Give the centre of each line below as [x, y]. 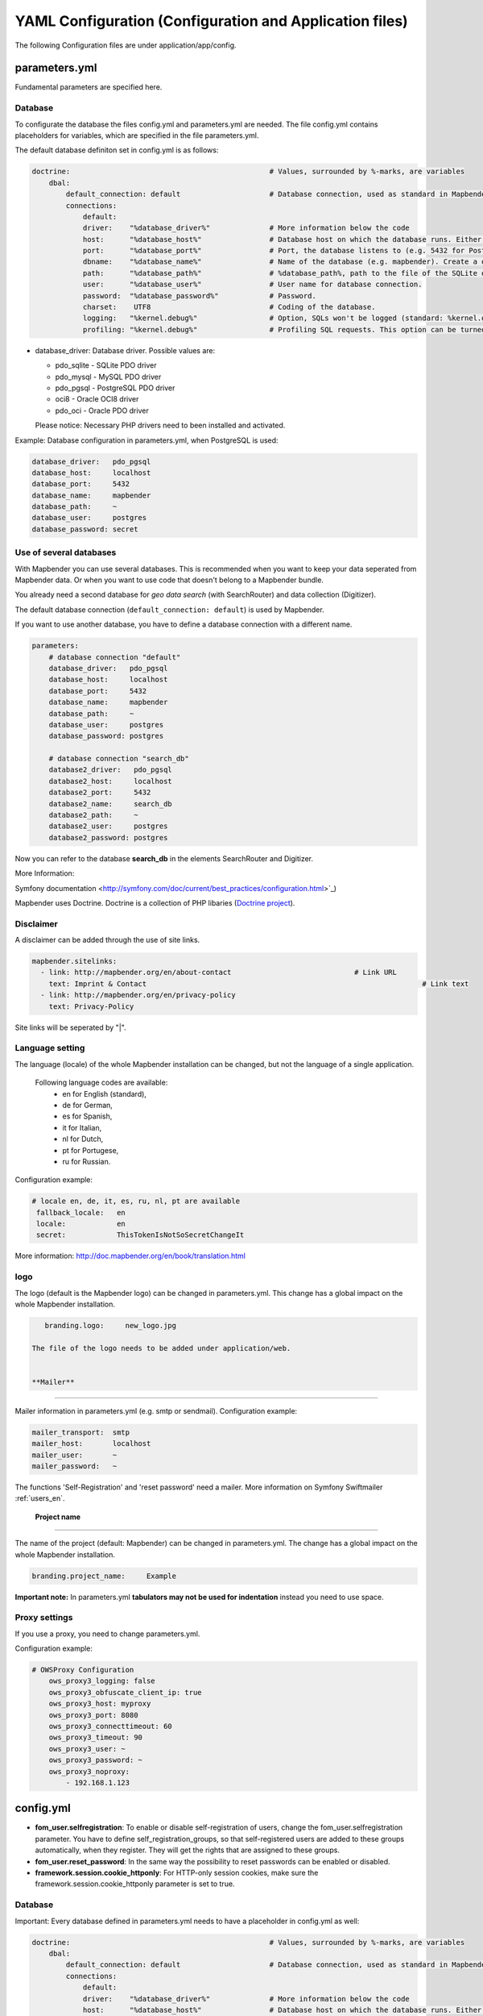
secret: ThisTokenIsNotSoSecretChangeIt [140, 1235]
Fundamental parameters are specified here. [89, 87]
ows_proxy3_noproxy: [89, 1771]
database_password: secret [85, 529]
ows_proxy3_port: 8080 [93, 1715]
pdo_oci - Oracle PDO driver [102, 410]
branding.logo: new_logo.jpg [111, 1325]
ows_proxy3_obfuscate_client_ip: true [125, 1692]
